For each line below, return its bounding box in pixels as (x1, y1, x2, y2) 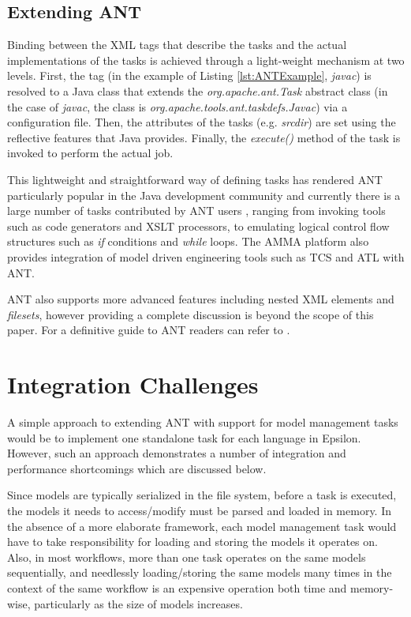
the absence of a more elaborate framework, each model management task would (7, 517, 397, 534)
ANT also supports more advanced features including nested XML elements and (7, 291, 394, 307)
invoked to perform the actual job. (7, 145, 174, 161)
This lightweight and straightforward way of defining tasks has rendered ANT (7, 171, 383, 187)
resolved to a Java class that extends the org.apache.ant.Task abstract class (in (7, 82, 388, 99)
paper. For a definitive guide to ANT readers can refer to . (7, 322, 290, 338)
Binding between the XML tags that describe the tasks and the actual (7, 36, 347, 53)
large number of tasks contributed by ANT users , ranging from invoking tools (7, 202, 386, 219)
